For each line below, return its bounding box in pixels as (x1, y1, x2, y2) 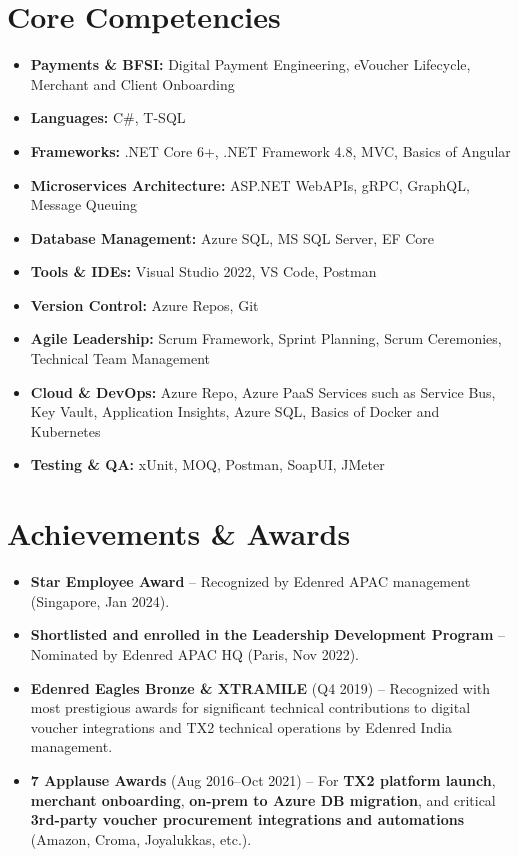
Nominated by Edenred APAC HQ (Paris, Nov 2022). (30, 643, 359, 664)
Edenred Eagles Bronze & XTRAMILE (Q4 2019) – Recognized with (30, 677, 491, 698)
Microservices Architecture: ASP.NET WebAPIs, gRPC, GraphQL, (30, 174, 470, 195)
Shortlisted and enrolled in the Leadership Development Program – (30, 624, 506, 645)
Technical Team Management (30, 348, 211, 369)
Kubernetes (30, 420, 101, 441)
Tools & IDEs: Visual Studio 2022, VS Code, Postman (30, 261, 377, 282)
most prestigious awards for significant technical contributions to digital (30, 697, 471, 718)
